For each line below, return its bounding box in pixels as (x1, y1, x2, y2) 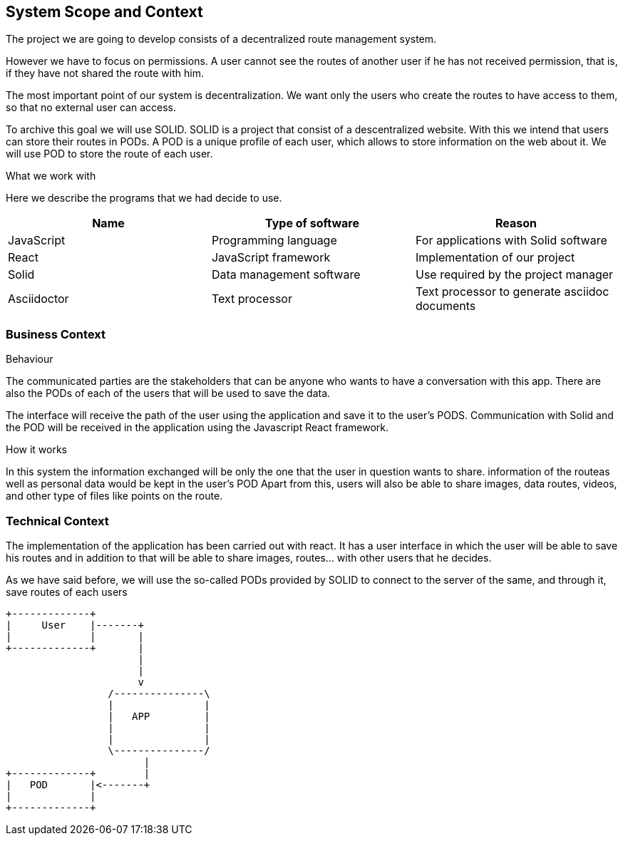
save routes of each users (6, 585, 128, 598)
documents (415, 299, 476, 314)
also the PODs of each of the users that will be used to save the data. (6, 387, 331, 400)
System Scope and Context (6, 3, 203, 21)
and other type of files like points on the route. (6, 490, 223, 502)
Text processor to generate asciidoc (415, 284, 609, 299)
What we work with (6, 170, 96, 182)
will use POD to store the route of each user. (6, 148, 213, 160)
